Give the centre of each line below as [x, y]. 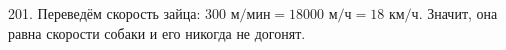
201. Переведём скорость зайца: [104, 13]
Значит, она [462, 13]
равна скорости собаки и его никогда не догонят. [157, 32]
